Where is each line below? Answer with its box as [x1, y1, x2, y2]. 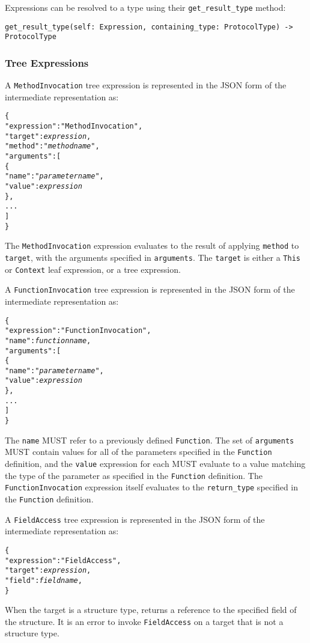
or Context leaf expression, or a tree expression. [5, 263, 181, 275]
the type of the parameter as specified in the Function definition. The [5, 469, 263, 481]
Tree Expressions [5, 55, 89, 70]
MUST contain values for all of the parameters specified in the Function [5, 445, 272, 458]
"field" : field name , [5, 576, 82, 585]
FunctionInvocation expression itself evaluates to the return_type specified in [5, 481, 299, 493]
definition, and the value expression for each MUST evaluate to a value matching [5, 457, 306, 470]
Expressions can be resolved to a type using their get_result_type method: [5, 1, 286, 13]
